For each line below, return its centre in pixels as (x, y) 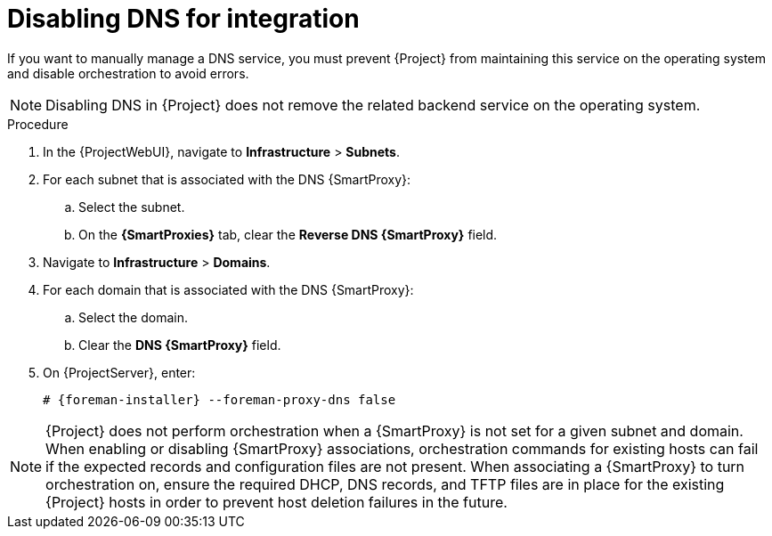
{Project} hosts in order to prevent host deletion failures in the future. (276, 502)
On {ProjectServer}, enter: (119, 372)
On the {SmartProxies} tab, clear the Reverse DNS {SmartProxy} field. (288, 234)
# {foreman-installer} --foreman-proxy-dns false (219, 399)
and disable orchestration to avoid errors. (128, 73)
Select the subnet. (132, 207)
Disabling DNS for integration (183, 19)
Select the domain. (133, 317)
